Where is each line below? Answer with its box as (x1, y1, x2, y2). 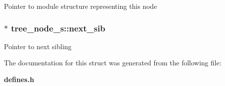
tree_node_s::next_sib (11, 22, 106, 34)
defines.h (4, 74, 34, 84)
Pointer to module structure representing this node (4, 1, 157, 11)
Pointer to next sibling (4, 41, 72, 51)
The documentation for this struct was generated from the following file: (4, 57, 222, 68)
